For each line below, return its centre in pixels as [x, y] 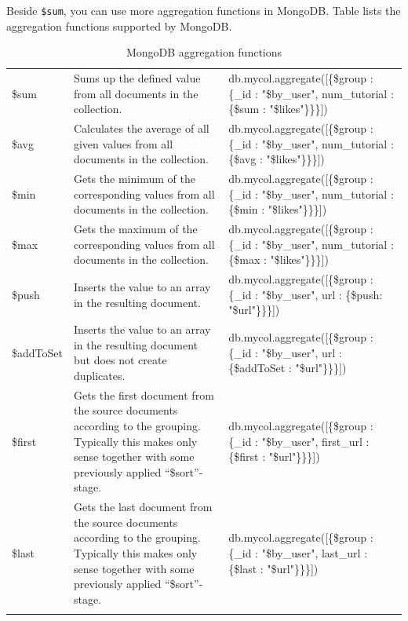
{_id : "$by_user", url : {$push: [306, 294]
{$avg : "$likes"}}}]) [277, 159]
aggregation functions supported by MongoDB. [119, 26]
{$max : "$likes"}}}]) [279, 259]
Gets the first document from [144, 395]
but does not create [120, 360]
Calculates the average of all [141, 128]
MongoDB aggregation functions [204, 52]
